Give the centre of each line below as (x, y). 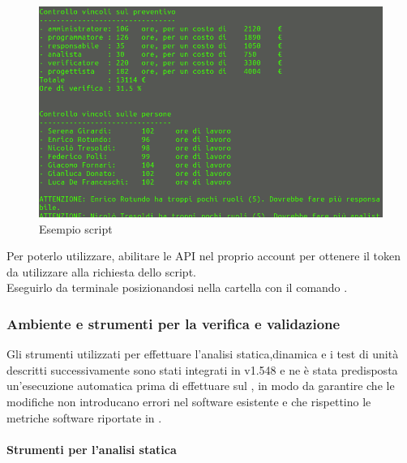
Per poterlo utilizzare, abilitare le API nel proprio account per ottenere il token (204, 256)
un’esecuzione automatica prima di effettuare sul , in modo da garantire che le (201, 386)
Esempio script (76, 228)
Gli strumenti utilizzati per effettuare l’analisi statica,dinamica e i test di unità (203, 354)
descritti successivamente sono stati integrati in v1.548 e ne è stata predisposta (202, 369)
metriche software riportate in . (84, 417)
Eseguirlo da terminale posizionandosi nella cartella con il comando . (177, 287)
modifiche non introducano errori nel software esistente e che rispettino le (189, 402)
